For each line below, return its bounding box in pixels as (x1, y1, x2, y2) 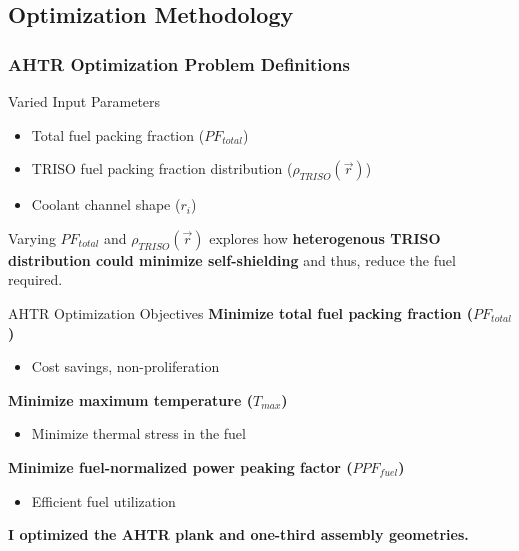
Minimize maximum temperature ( (8, 389, 253, 410)
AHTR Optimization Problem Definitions (8, 51, 350, 76)
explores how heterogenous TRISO (209, 227, 441, 248)
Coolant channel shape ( (31, 194, 181, 215)
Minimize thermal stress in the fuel (31, 423, 246, 444)
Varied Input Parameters (8, 91, 161, 111)
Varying (8, 227, 56, 248)
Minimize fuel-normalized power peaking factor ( (8, 456, 353, 477)
